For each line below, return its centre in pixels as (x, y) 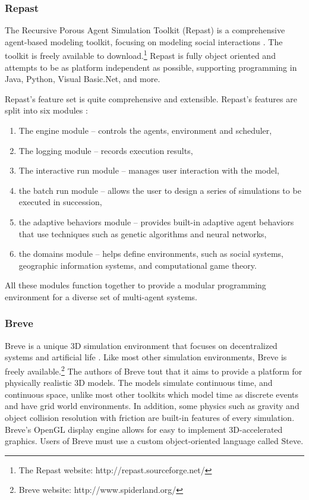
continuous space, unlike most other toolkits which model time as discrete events (152, 394)
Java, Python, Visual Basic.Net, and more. (83, 79)
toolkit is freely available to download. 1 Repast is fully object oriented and (140, 55)
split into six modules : (46, 110)
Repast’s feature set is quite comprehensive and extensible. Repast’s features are (151, 98)
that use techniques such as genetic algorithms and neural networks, (143, 233)
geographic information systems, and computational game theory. (138, 265)
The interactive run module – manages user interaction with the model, (149, 170)
